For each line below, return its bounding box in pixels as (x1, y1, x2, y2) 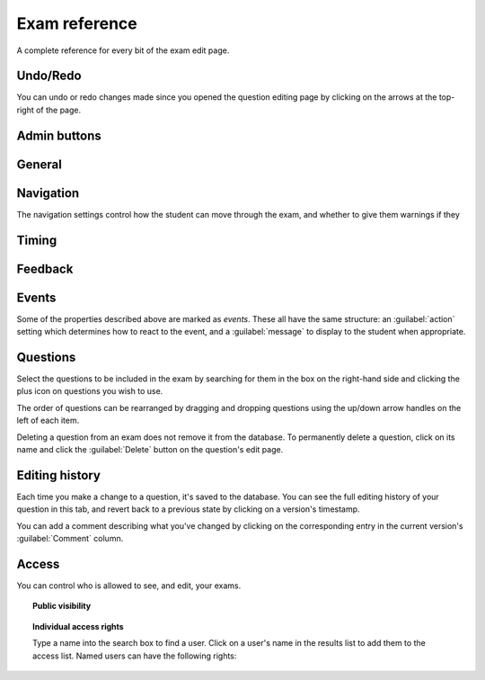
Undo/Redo (16, 68, 82, 84)
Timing (16, 232, 57, 247)
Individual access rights (32, 621, 125, 631)
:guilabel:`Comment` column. (16, 533, 124, 544)
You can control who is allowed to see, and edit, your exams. (16, 580, 242, 591)
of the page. (36, 104, 82, 115)
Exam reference (16, 13, 138, 33)
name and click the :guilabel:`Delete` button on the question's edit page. (16, 443, 284, 454)
